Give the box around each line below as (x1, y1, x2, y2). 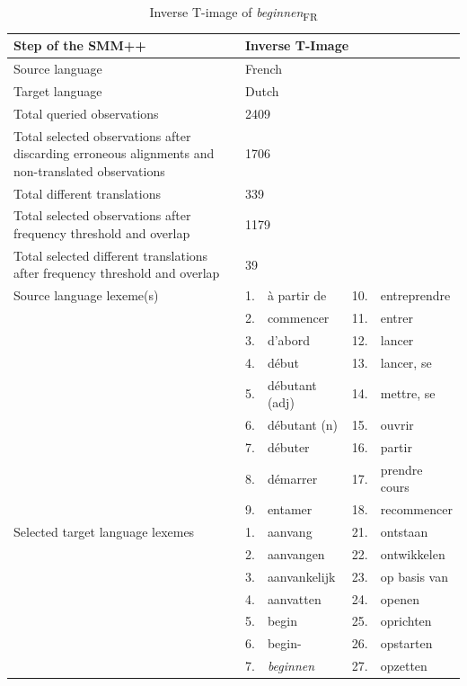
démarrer (267, 468, 318, 487)
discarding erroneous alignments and (13, 144, 215, 163)
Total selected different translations (13, 245, 208, 264)
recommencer (380, 500, 453, 519)
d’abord (267, 330, 310, 349)
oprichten (380, 611, 432, 630)
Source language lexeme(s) (13, 286, 159, 305)
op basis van (380, 566, 448, 585)
